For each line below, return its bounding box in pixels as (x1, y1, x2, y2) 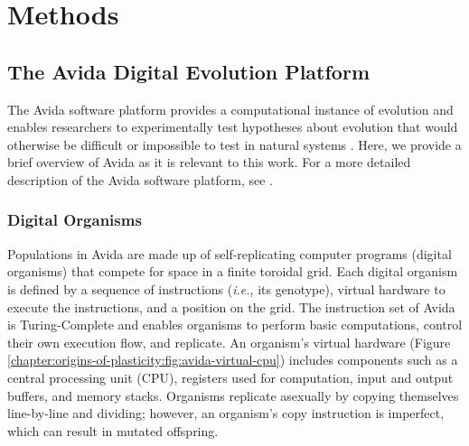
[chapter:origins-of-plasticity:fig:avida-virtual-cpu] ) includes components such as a (7, 350, 458, 369)
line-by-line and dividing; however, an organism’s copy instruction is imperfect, (7, 404, 445, 423)
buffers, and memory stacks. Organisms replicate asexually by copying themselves (7, 386, 459, 404)
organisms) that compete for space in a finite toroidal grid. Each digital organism (7, 262, 458, 281)
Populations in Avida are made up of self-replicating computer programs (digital (7, 244, 452, 263)
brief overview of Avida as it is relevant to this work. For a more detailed (7, 153, 411, 172)
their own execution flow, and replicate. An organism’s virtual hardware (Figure (7, 332, 451, 351)
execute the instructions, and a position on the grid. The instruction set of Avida (7, 297, 455, 316)
